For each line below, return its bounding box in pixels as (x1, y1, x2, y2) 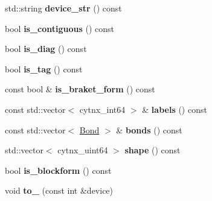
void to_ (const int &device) (5, 184, 114, 197)
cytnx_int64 (79, 103, 126, 115)
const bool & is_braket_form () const (5, 83, 155, 95)
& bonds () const (116, 123, 182, 136)
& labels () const (142, 103, 207, 115)
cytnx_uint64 (57, 144, 108, 156)
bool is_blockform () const (5, 164, 112, 176)
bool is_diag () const (5, 42, 87, 55)
